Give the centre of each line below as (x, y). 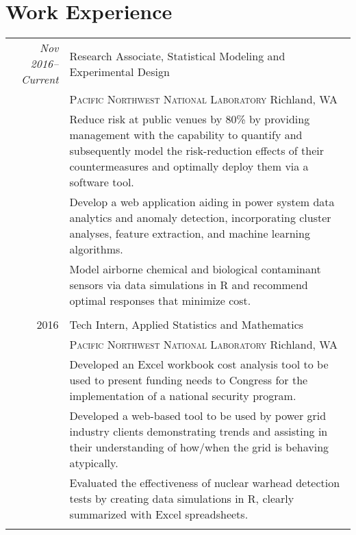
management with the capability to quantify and (186, 135)
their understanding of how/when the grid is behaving (199, 447)
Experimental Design (119, 71)
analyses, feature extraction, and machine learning (190, 234)
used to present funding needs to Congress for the (189, 380)
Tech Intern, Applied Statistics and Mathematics (187, 325)
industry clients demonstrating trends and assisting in (199, 432)
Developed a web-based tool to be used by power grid (198, 416)
